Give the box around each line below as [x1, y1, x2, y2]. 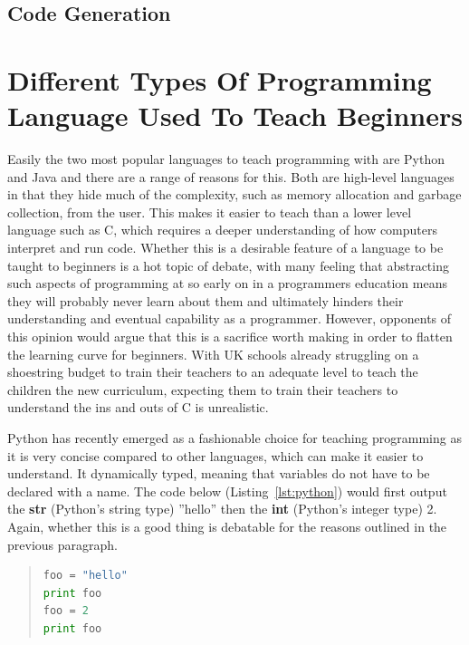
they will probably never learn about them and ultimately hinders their [7, 291, 404, 310]
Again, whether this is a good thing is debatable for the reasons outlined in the [7, 516, 447, 535]
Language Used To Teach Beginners [7, 97, 463, 134]
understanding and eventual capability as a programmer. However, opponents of [7, 309, 452, 328]
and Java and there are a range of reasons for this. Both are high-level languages [7, 167, 455, 186]
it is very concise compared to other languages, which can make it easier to [7, 446, 424, 465]
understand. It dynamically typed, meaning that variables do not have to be [7, 464, 430, 483]
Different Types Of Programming [7, 61, 432, 98]
